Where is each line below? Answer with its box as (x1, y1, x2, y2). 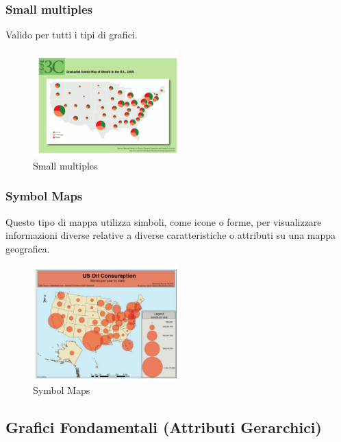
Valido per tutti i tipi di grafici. (5, 27, 138, 42)
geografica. (5, 241, 50, 255)
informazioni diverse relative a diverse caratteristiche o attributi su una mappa (5, 228, 336, 242)
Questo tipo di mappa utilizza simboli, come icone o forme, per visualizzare (5, 214, 322, 229)
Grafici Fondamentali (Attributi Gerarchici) (5, 417, 322, 438)
